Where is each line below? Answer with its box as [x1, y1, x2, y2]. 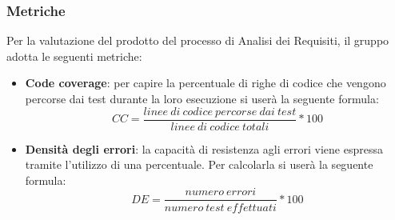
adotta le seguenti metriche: [6, 47, 142, 64]
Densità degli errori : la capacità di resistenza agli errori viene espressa [25, 140, 383, 157]
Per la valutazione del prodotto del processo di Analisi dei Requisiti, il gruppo [6, 32, 389, 49]
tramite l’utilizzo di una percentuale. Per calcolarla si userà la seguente [25, 156, 373, 173]
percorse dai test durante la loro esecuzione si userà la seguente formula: [25, 90, 379, 106]
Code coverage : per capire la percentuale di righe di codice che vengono [25, 74, 386, 91]
